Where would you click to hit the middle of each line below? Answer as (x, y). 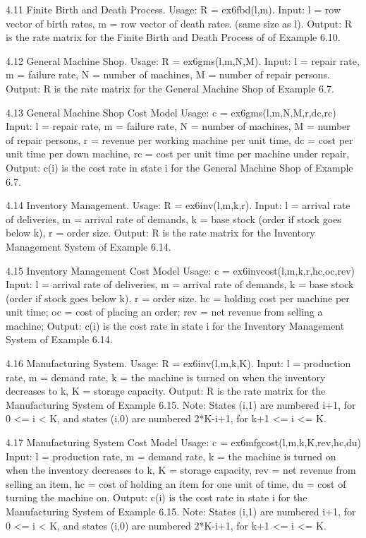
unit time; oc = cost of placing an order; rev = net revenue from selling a (164, 312)
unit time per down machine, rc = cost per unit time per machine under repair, (178, 154)
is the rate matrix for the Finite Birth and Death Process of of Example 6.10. (173, 37)
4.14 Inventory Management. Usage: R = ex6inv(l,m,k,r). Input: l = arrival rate (178, 205)
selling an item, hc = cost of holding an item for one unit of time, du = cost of (176, 483)
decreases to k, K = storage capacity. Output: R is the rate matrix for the (166, 391)
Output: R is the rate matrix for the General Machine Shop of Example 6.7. (170, 88)
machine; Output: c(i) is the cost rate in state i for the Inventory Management (175, 325)
